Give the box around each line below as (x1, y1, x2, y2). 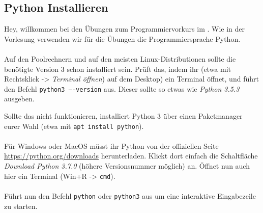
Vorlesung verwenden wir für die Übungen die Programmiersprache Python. (4, 33, 241, 44)
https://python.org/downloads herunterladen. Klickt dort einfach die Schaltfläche (4, 150, 258, 161)
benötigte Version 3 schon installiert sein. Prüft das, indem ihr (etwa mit (4, 63, 231, 74)
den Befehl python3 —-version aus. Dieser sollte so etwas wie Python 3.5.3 (4, 83, 240, 94)
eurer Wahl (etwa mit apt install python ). (4, 120, 144, 131)
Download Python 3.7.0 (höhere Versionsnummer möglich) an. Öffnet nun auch (4, 161, 250, 171)
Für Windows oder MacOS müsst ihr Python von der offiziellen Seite (4, 140, 219, 151)
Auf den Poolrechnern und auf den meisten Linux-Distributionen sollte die (4, 53, 236, 64)
